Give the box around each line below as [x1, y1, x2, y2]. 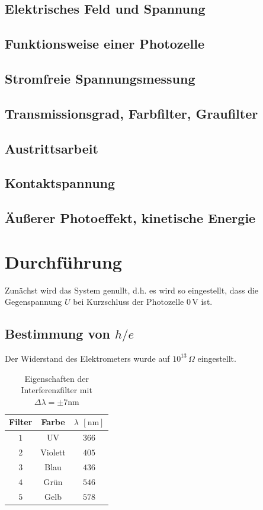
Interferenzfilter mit [21, 384, 92, 396]
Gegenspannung [5, 295, 62, 308]
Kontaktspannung [5, 174, 116, 192]
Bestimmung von [5, 324, 110, 343]
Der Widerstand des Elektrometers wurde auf [5, 352, 170, 364]
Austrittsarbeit [5, 139, 98, 157]
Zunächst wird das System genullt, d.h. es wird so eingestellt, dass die [5, 283, 259, 296]
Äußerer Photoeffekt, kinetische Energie [5, 209, 256, 227]
